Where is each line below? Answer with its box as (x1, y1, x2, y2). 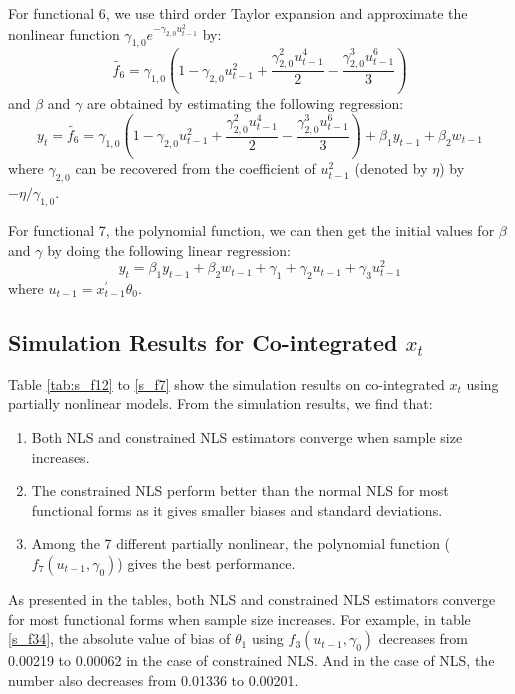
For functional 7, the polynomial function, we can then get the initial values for (8, 219, 495, 240)
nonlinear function (8, 23, 120, 44)
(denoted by (354, 158, 428, 179)
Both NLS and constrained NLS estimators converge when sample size (31, 427, 463, 447)
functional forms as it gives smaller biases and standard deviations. (31, 499, 443, 520)
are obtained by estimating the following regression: (87, 93, 404, 114)
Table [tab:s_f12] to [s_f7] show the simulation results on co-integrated (8, 373, 445, 394)
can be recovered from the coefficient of (75, 158, 316, 179)
